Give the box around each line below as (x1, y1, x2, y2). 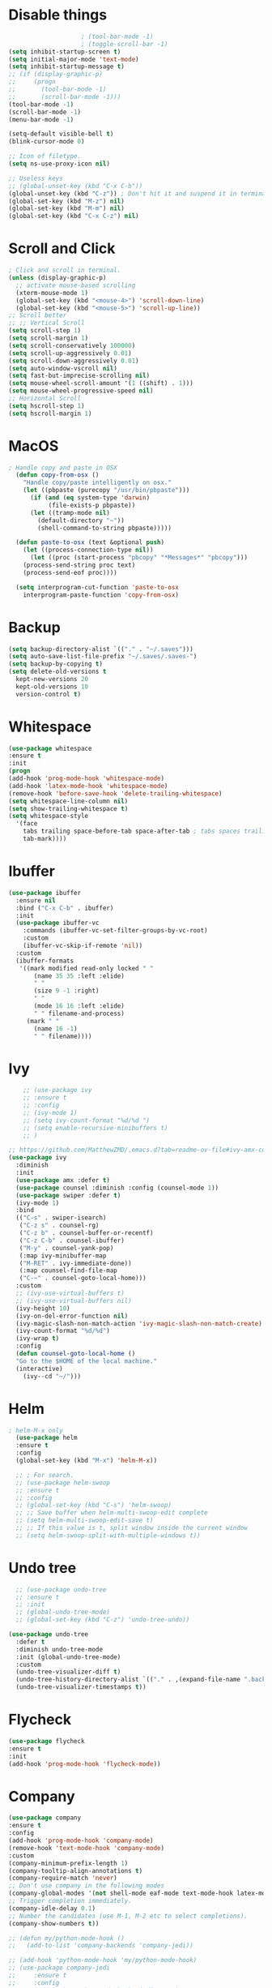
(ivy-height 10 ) (15, 1304, 70, 1313)
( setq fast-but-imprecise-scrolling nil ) (8, 371, 151, 380)
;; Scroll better (8, 311, 67, 319)
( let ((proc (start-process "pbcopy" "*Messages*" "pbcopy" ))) (29, 554, 249, 562)
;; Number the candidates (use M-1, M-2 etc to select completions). (8, 1912, 249, 1920)
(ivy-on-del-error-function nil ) (15, 1312, 129, 1320)
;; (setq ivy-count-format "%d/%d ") (23, 1116, 151, 1125)
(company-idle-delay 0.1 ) (8, 1904, 96, 1913)
